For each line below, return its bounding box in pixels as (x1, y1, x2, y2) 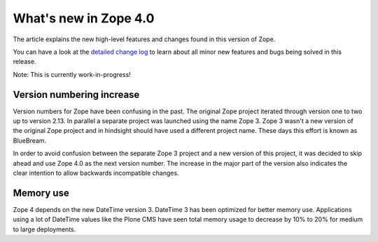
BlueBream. (13, 136, 47, 145)
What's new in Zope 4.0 (13, 10, 155, 26)
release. (13, 57, 36, 66)
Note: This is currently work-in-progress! (13, 70, 131, 78)
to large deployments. (13, 225, 76, 234)
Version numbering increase (13, 88, 140, 101)
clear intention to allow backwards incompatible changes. (13, 169, 179, 177)
